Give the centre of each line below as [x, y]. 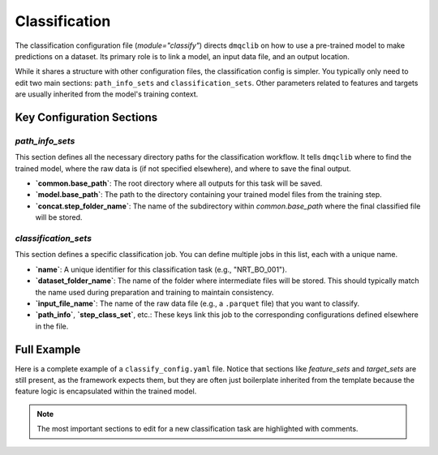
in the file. [52, 326]
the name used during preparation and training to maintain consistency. [155, 292]
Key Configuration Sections [86, 117]
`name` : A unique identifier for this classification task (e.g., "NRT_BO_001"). [161, 269]
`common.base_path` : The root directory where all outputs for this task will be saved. [179, 183]
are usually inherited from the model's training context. [107, 94]
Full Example [48, 349]
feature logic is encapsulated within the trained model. [106, 391]
